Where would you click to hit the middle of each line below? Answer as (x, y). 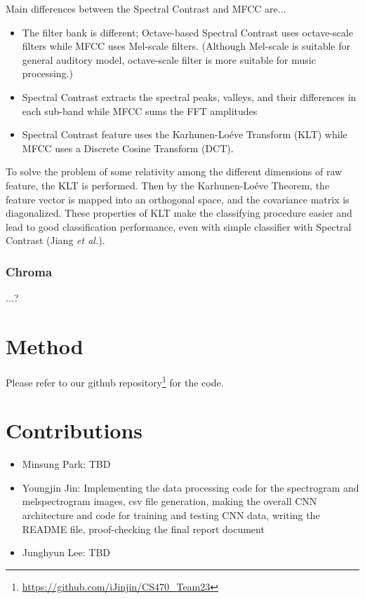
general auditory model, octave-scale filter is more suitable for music (169, 59)
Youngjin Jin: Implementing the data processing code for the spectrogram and (191, 487)
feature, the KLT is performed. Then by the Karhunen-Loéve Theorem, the (168, 185)
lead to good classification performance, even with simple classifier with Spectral (179, 226)
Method (45, 345)
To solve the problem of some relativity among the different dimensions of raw (174, 171)
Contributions (74, 430)
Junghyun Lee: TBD (66, 552)
